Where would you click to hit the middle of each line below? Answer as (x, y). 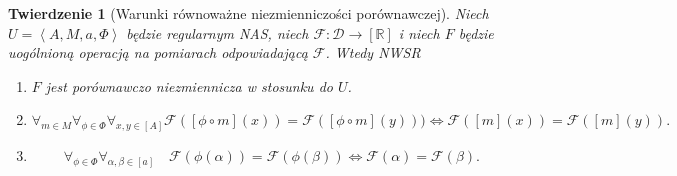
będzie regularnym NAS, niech (217, 32)
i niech (419, 32)
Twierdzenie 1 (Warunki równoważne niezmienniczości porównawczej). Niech (248, 13)
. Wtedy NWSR (373, 52)
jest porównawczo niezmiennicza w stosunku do (189, 85)
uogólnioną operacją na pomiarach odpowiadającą (158, 52)
